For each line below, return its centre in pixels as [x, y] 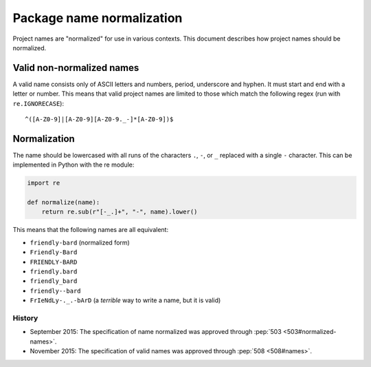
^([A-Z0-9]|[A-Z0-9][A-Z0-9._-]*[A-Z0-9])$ [99, 119]
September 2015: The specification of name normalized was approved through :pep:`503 [156, 332]
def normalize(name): [64, 202]
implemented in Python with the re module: [74, 165]
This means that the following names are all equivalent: [90, 230]
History [25, 318]
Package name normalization [98, 18]
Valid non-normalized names [76, 68]
